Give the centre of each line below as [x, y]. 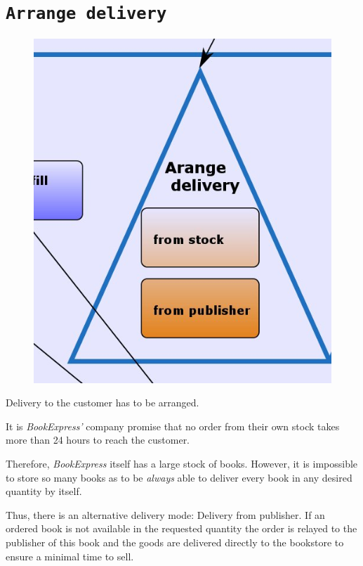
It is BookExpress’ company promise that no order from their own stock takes [173, 426]
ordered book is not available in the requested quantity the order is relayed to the [181, 528]
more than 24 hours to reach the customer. [98, 440]
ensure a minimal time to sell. [70, 556]
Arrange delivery [86, 14]
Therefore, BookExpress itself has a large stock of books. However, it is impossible [182, 463]
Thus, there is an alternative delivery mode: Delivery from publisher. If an [165, 514]
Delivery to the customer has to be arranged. [103, 403]
